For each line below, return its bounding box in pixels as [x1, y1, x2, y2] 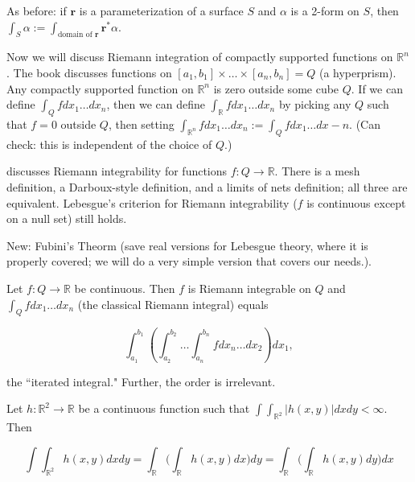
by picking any [278, 96, 351, 113]
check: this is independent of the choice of [6, 135, 212, 152]
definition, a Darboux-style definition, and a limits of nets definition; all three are [6, 178, 408, 195]
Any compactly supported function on [6, 80, 194, 97]
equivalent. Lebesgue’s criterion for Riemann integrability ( [6, 194, 298, 211]
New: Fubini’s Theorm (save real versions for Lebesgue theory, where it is [6, 237, 368, 253]
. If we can [351, 80, 403, 97]
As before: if [6, 2, 67, 19]
